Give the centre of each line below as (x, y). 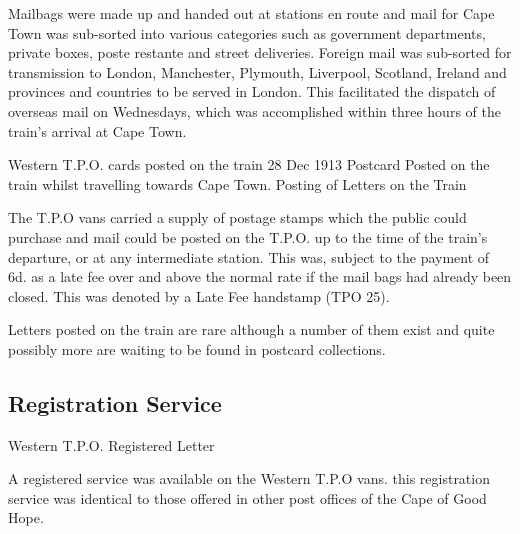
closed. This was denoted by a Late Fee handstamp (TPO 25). (199, 295)
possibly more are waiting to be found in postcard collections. (197, 348)
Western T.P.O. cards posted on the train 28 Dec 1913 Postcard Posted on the (249, 164)
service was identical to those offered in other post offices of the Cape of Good (247, 497)
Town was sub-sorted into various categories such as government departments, (247, 32)
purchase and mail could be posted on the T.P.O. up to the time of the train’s (248, 236)
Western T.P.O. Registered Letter (111, 444)
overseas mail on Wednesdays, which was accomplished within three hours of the (254, 110)
